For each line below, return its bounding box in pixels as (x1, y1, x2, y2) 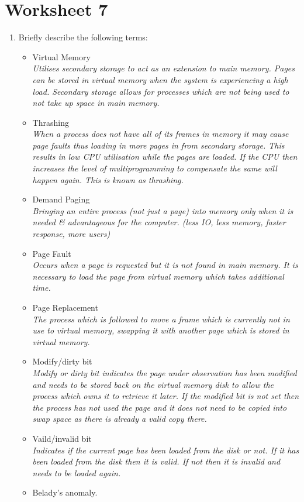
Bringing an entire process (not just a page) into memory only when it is (32, 204, 293, 216)
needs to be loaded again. (32, 466, 121, 479)
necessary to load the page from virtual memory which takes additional (32, 270, 284, 282)
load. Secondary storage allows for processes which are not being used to (32, 85, 289, 97)
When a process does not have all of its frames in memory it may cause (32, 128, 289, 140)
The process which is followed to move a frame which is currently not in (32, 312, 290, 325)
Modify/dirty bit (32, 355, 92, 367)
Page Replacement (32, 301, 98, 313)
